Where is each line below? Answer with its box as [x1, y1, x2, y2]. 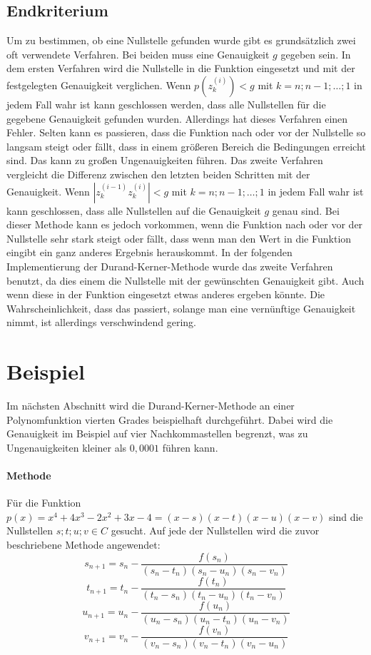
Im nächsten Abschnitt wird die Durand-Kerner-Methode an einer [6, 398, 295, 413]
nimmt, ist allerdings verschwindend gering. [6, 315, 196, 330]
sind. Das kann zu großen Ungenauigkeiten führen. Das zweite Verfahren [6, 153, 323, 168]
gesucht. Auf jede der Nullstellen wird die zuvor [111, 523, 320, 538]
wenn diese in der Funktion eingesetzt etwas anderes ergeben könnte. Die [6, 287, 325, 302]
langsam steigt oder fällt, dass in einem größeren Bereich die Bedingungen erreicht [6, 138, 366, 153]
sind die [329, 509, 363, 524]
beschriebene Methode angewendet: [6, 537, 161, 552]
